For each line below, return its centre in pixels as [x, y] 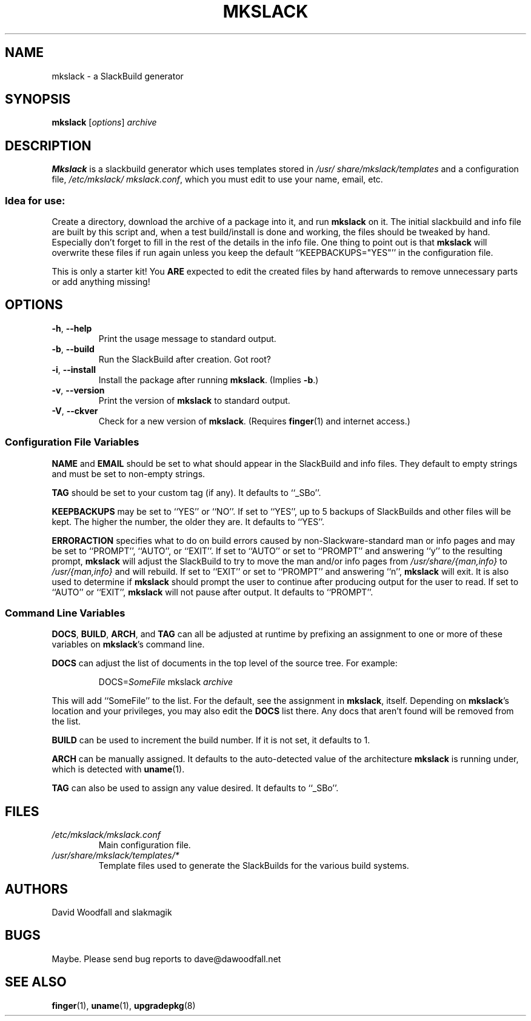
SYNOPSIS [38, 99]
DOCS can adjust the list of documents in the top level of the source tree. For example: [225, 663]
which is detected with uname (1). [118, 769]
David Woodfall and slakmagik [112, 912]
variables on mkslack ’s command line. [128, 644]
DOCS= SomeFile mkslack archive [166, 682]
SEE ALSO [36, 982]
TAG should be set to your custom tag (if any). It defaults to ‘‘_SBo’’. [186, 492]
